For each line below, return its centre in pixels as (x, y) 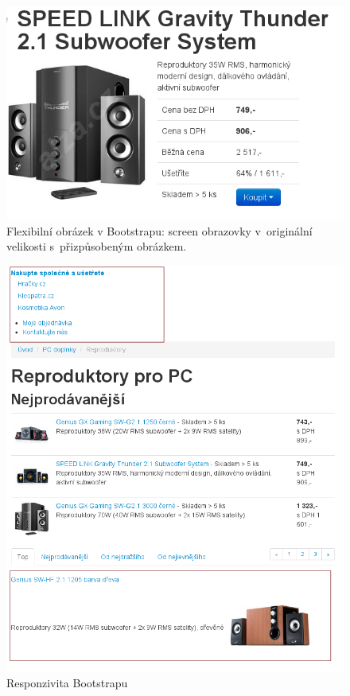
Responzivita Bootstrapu (67, 683)
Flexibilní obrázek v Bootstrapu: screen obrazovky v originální (159, 230)
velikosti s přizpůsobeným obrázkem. (97, 246)
